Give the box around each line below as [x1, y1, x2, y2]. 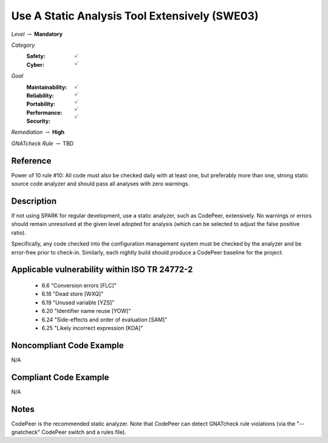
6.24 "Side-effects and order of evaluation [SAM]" [41, 316, 168, 323]
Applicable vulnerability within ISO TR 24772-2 [11, 264, 193, 275]
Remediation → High [11, 128, 65, 136]
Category [11, 41, 35, 49]
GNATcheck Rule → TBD [11, 140, 74, 147]
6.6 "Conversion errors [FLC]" [41, 282, 117, 289]
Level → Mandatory [11, 30, 63, 38]
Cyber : [26, 61, 45, 68]
